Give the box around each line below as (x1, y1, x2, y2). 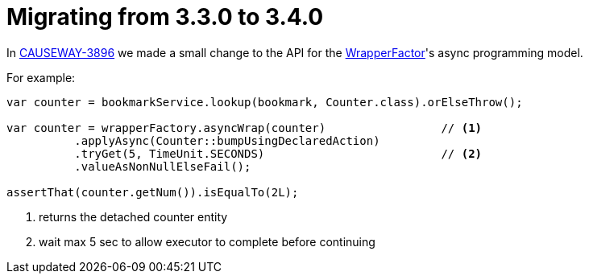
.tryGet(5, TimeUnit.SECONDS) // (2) (74, 146, 483, 160)
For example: (6, 70, 76, 84)
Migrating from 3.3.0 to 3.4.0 (6, 3, 324, 31)
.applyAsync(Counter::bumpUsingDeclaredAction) (74, 134, 380, 147)
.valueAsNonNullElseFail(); (74, 159, 251, 173)
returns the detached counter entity (39, 209, 228, 224)
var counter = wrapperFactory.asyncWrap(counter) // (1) (6, 121, 483, 134)
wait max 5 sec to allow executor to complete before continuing (39, 234, 375, 249)
